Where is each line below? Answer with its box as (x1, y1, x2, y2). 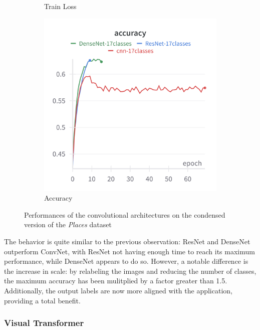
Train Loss (44, 1, 77, 11)
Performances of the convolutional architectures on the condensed (24, 209, 225, 220)
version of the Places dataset (24, 219, 112, 230)
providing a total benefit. (4, 295, 81, 305)
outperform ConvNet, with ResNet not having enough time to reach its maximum (4, 246, 255, 256)
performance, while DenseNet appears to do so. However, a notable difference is (4, 256, 248, 266)
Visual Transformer (4, 316, 84, 329)
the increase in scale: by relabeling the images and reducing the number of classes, (4, 265, 256, 276)
